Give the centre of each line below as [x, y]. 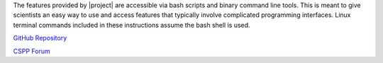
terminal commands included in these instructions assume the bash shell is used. [132, 25]
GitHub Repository [40, 38]
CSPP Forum [32, 51]
